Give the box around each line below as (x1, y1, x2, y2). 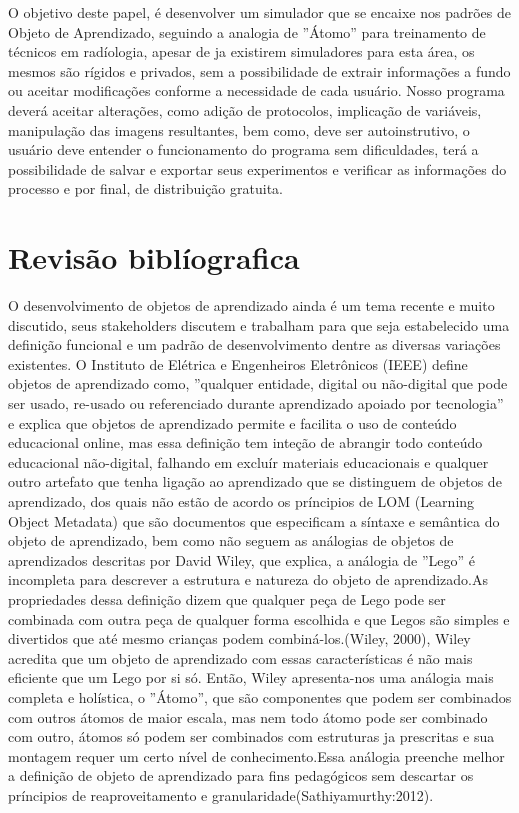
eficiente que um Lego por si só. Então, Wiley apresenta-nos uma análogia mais (8, 667, 494, 688)
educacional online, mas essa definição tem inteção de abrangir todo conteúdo (8, 432, 483, 453)
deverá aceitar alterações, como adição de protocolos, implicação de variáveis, (8, 99, 482, 120)
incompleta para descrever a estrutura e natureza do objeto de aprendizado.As (8, 569, 489, 590)
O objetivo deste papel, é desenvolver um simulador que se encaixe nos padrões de (8, 2, 511, 22)
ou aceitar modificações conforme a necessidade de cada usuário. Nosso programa (8, 80, 505, 101)
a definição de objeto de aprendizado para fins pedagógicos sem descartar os (8, 765, 474, 786)
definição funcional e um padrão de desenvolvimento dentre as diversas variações (8, 334, 501, 355)
